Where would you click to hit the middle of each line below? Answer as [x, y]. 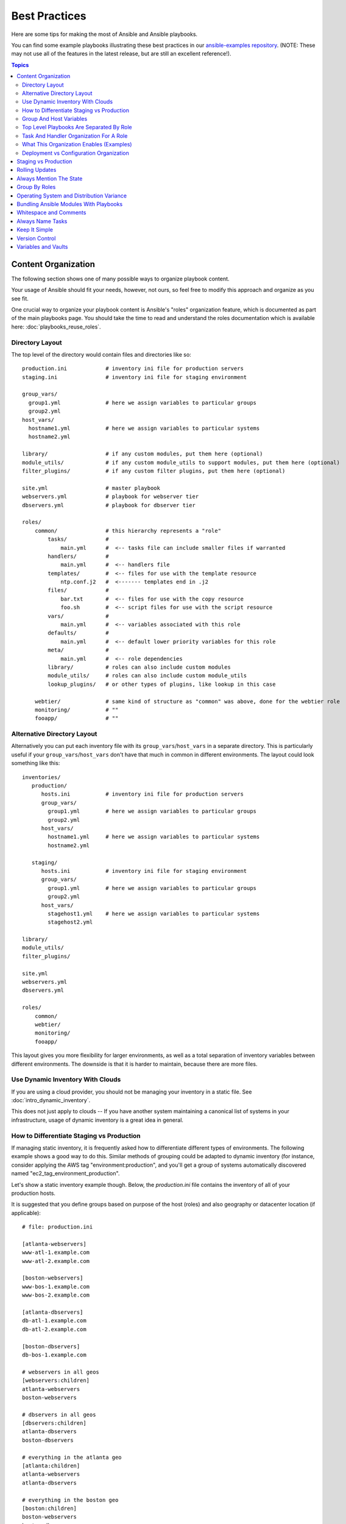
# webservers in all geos [61, 1372]
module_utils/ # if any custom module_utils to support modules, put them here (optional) [181, 462]
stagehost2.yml [70, 922]
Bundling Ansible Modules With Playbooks [70, 204]
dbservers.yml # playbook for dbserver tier [109, 505]
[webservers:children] [56, 1380]
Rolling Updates [37, 170]
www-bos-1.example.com [56, 1287]
